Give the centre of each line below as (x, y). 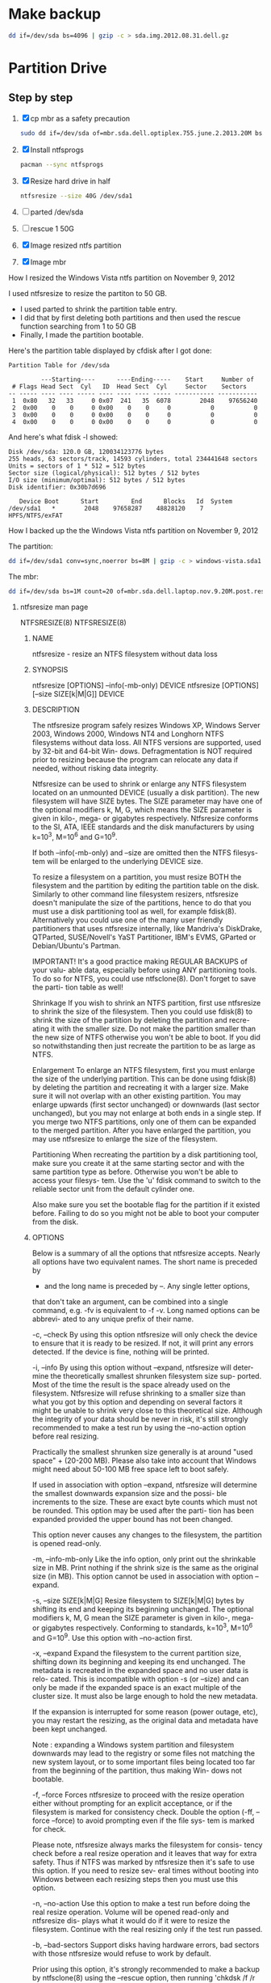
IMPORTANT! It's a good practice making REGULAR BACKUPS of (140, 961)
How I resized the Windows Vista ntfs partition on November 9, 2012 (122, 278)
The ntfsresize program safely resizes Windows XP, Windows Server (146, 726)
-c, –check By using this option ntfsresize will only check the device (145, 1334)
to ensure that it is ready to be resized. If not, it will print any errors (143, 1343)
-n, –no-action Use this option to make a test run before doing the (141, 1904)
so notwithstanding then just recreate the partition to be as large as (144, 1045)
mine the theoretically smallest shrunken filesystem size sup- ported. (147, 1375)
